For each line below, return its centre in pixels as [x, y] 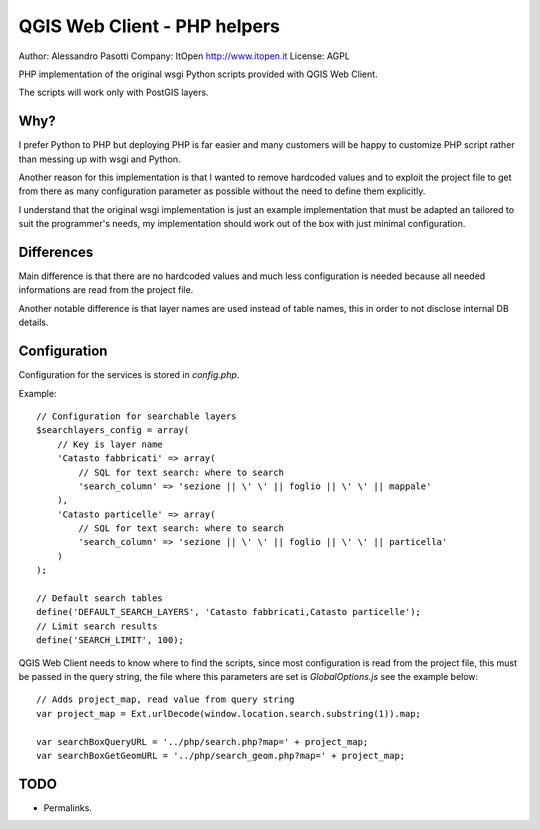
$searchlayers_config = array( [113, 430]
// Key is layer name [110, 444]
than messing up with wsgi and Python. [99, 159]
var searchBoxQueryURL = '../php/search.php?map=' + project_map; [202, 741]
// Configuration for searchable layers [136, 416]
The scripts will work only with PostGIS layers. [113, 92]
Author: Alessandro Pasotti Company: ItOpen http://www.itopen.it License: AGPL [184, 56]
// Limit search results [97, 626]
